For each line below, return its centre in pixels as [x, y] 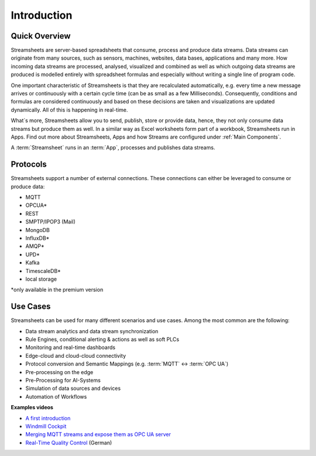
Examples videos [32, 407]
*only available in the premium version [57, 290]
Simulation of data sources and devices [73, 388]
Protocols [29, 165]
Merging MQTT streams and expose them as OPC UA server [98, 434]
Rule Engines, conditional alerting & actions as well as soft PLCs [102, 340]
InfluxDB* [37, 238]
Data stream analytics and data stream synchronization [92, 331]
